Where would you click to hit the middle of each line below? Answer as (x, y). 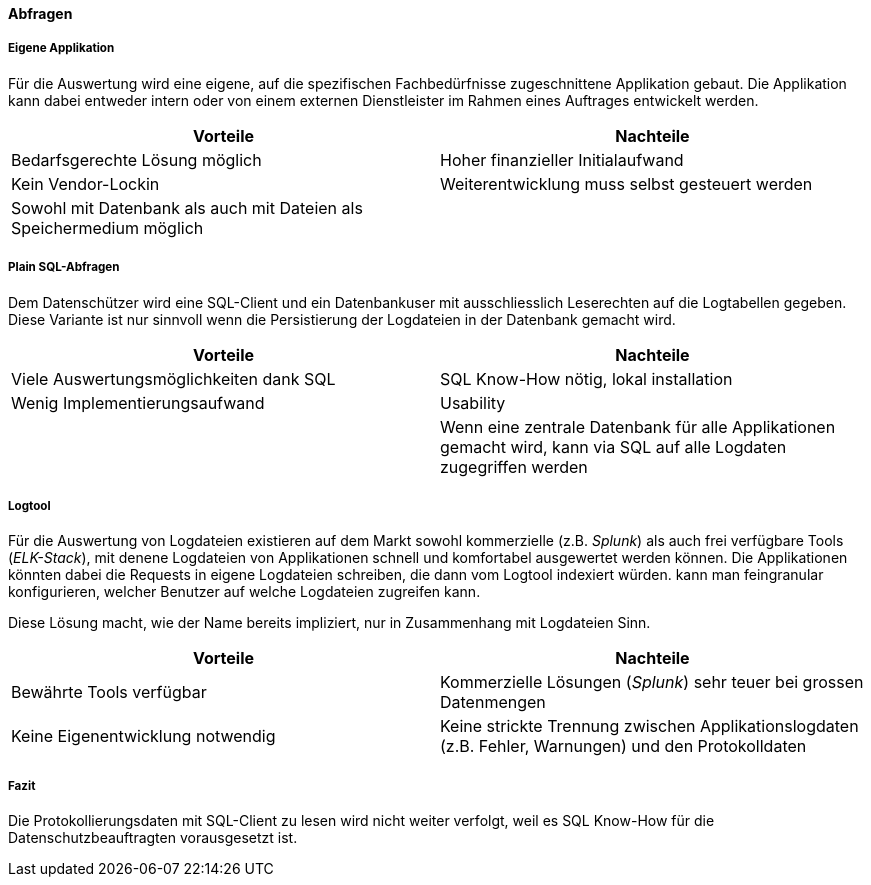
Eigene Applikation (61, 48)
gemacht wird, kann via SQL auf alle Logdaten (613, 446)
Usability (473, 402)
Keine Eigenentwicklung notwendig (143, 736)
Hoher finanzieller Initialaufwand (562, 159)
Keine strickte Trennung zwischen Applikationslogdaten (649, 726)
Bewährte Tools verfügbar (109, 692)
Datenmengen (493, 702)
